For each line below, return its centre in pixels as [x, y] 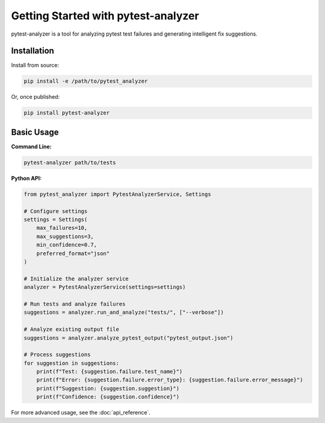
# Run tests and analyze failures [75, 304]
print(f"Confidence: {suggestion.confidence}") [108, 397]
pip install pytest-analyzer [67, 113]
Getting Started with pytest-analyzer [105, 16]
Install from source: [35, 65]
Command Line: [31, 146]
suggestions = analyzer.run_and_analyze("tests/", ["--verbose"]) [124, 313]
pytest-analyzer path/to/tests [70, 162]
